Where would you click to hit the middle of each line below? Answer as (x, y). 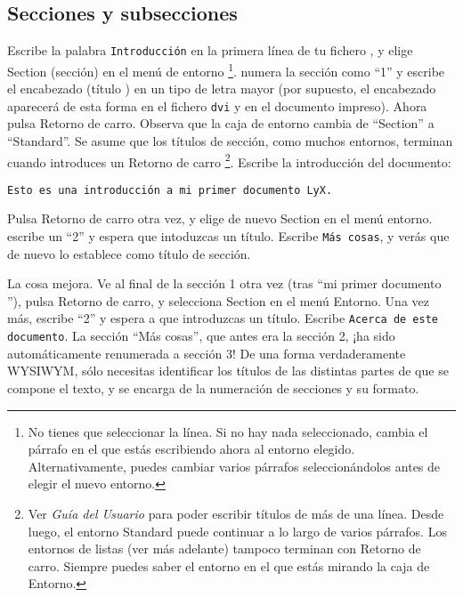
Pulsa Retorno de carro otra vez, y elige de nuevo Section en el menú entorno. (220, 218)
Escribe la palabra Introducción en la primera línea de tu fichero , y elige (210, 50)
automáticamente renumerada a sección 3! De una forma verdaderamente (207, 353)
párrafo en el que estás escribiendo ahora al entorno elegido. (191, 449)
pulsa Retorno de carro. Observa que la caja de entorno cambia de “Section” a (221, 123)
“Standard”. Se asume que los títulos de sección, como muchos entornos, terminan (230, 140)
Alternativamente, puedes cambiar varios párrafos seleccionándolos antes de (234, 466)
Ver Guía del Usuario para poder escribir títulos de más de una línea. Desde (236, 513)
